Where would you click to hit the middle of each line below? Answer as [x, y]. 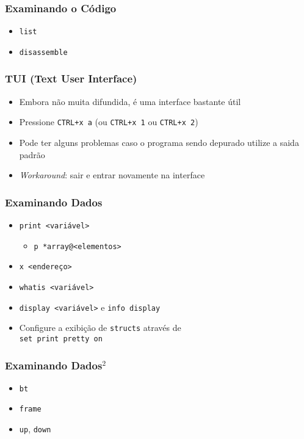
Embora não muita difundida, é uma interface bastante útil [130, 101]
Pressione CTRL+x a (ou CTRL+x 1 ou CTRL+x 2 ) [109, 122]
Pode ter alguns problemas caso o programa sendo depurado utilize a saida [159, 142]
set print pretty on [61, 339]
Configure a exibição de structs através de [100, 328]
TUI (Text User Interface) [71, 78]
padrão [32, 154]
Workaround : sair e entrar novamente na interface [112, 175]
